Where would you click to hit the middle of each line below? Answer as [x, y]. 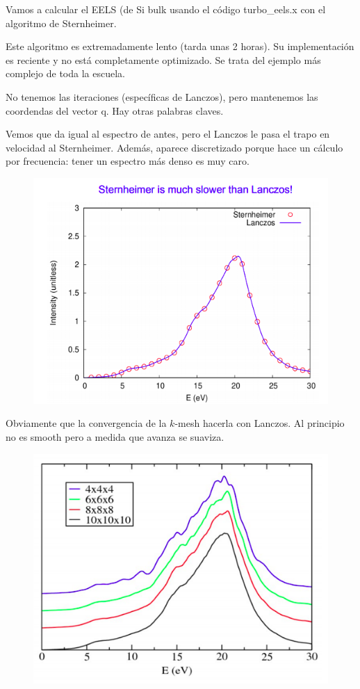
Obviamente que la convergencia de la [86, 423]
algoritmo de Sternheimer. [61, 23]
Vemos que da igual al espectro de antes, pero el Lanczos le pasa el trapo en [168, 134]
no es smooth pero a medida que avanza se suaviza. [115, 436]
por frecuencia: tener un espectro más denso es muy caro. [128, 161]
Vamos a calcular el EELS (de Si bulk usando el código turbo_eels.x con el [166, 9]
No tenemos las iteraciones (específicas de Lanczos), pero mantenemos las [162, 96]
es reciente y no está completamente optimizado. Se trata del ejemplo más [163, 59]
